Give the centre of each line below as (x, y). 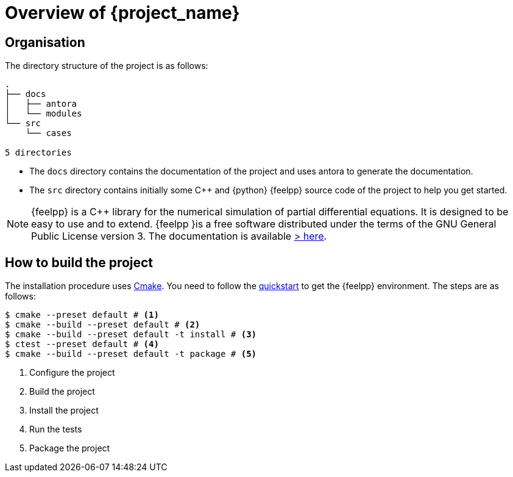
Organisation (45, 42)
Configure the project (72, 373)
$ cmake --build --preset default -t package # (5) (131, 354)
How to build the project (79, 262)
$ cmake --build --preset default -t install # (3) (131, 335)
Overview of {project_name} (122, 13)
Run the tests (56, 429)
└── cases (48, 133)
